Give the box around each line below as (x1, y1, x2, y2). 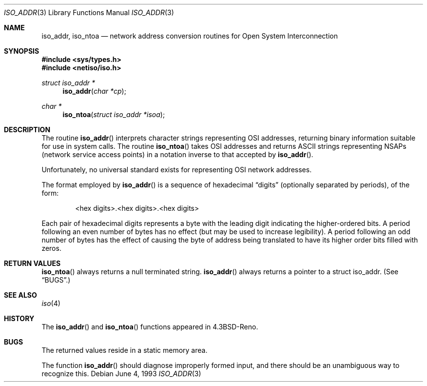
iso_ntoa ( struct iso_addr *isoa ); (62, 110, 165, 119)
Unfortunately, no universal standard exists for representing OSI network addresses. (41, 165, 312, 174)
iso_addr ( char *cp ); (62, 87, 126, 95)
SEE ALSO (4, 291, 37, 299)
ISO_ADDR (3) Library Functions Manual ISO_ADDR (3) (4, 8, 174, 17)
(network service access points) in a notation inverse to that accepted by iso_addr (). (41, 150, 313, 159)
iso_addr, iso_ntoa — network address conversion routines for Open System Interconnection (41, 32, 338, 40)
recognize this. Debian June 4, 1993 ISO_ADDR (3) (41, 369, 201, 378)
